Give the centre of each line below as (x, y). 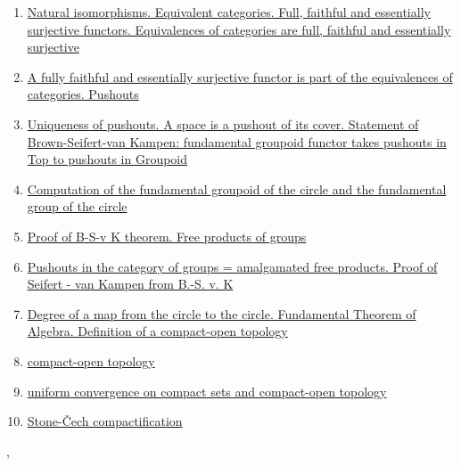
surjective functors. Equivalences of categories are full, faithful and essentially (239, 29)
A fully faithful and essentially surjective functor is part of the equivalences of (240, 76)
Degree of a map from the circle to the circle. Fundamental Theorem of (222, 313)
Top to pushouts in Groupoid (107, 159)
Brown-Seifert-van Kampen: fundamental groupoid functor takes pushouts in (237, 141)
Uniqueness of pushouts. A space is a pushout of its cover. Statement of (223, 123)
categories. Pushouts (83, 94)
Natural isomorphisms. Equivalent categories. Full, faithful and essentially (229, 12)
